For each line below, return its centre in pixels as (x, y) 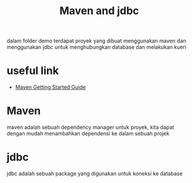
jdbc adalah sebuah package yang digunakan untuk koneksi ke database (95, 174)
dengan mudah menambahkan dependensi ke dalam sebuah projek (88, 134)
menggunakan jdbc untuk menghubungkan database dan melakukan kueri (97, 47)
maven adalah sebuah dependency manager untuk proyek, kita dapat (90, 127)
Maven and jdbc (99, 11)
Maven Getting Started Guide (50, 87)
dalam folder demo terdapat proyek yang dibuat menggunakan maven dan (97, 41)
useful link (33, 71)
